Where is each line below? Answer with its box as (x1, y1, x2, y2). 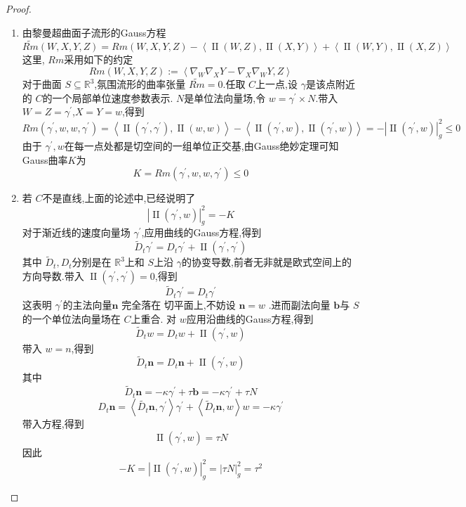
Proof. (6, 1, 32, 15)
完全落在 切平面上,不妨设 (121, 297, 236, 312)
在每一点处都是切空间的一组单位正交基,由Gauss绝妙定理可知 (64, 139, 339, 153)
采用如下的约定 (64, 52, 133, 67)
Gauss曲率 (22, 152, 68, 167)
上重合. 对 (131, 311, 177, 326)
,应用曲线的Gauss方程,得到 (141, 225, 262, 240)
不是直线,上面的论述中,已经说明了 (42, 191, 196, 205)
